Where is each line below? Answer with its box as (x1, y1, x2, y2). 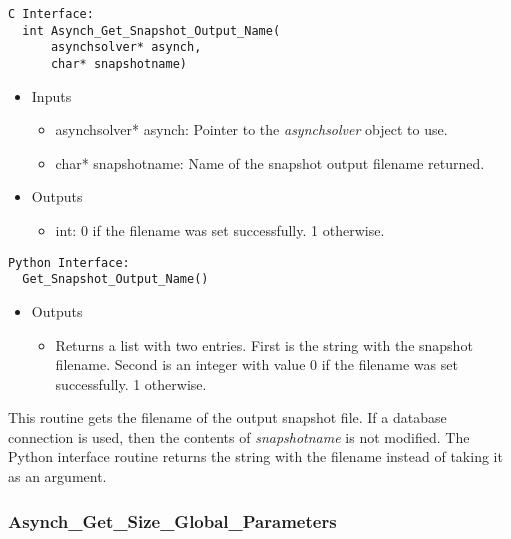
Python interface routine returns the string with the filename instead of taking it (8, 446, 503, 467)
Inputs (31, 85, 72, 106)
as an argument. (8, 466, 107, 487)
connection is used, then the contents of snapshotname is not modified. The (8, 426, 470, 447)
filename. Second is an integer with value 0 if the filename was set (55, 354, 458, 375)
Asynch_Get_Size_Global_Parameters (8, 508, 337, 533)
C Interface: (8, 7, 94, 21)
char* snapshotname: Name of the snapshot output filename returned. (55, 152, 485, 173)
